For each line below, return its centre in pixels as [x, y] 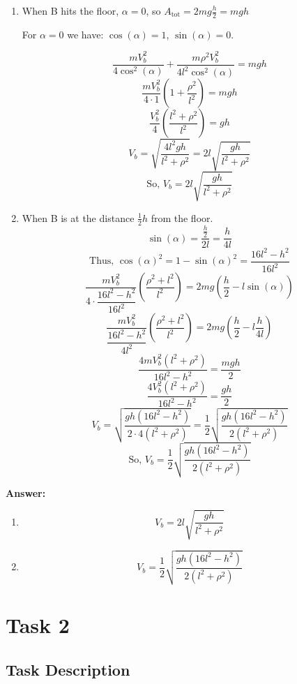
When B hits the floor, [70, 10]
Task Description [68, 670]
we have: [85, 34]
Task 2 [38, 625]
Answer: [26, 492]
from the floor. [182, 217]
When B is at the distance [78, 217]
